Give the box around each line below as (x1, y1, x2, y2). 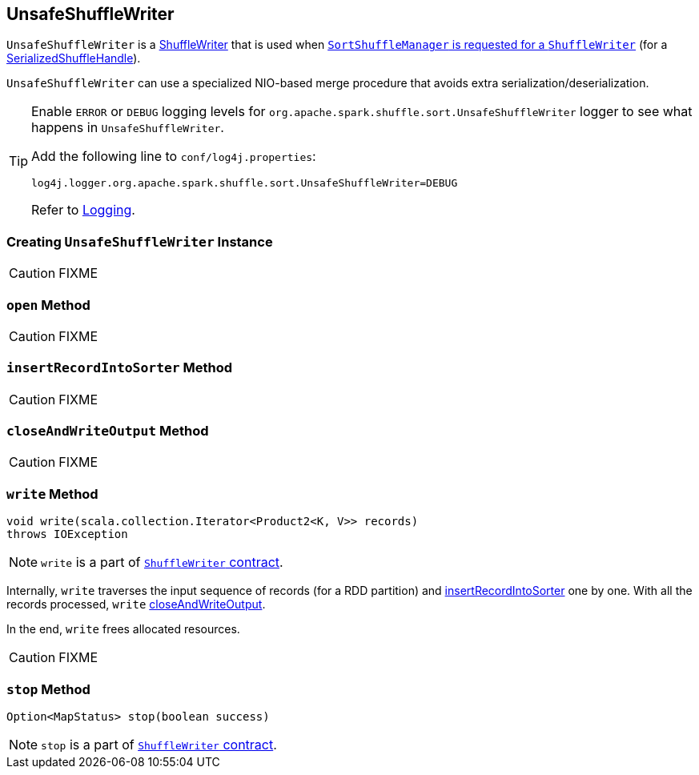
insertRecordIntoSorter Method (6, 359, 233, 376)
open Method (6, 296, 90, 313)
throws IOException (6, 528, 128, 541)
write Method (6, 485, 98, 502)
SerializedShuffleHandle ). (6, 51, 141, 66)
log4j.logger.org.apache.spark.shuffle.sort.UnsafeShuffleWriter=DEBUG (31, 177, 458, 190)
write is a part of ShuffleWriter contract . (41, 554, 283, 571)
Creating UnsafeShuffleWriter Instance (6, 233, 273, 250)
